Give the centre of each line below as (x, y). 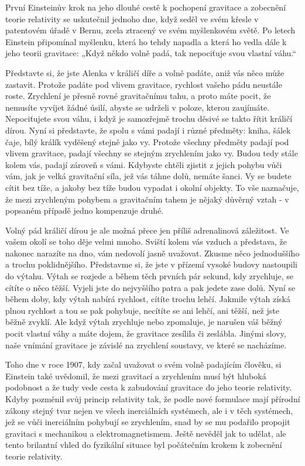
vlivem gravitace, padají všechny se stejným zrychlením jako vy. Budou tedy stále (152, 153)
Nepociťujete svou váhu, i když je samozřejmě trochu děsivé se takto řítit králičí (149, 119)
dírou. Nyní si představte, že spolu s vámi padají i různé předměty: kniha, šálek (148, 130)
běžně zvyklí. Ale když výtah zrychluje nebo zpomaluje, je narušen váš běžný (144, 322)
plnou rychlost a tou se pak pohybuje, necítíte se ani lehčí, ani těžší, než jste (142, 310)
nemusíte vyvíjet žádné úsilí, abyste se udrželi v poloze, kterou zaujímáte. (138, 107)
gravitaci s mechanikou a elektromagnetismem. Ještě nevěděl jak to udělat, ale (146, 433)
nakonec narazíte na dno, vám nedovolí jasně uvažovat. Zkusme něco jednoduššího (152, 253)
